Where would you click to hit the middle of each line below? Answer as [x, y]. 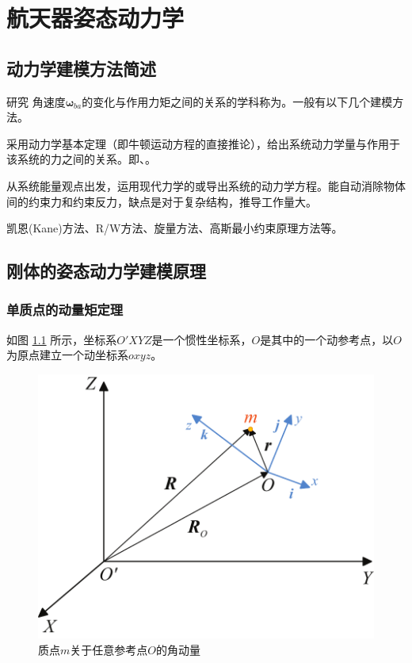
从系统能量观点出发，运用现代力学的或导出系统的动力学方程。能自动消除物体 [206, 185]
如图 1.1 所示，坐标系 [62, 339]
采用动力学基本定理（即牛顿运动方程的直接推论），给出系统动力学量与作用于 [203, 143]
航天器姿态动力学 [95, 18]
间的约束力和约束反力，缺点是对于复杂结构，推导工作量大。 [162, 201]
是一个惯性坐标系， [202, 339]
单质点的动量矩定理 [65, 310]
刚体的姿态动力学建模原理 [106, 271]
